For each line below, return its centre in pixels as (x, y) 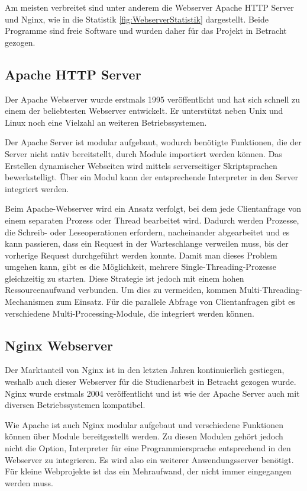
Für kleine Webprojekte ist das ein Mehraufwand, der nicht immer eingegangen (148, 471)
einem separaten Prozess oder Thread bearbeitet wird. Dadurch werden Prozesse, (152, 220)
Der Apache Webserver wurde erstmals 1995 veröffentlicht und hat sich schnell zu (152, 99)
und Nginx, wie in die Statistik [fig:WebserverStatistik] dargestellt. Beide (137, 19)
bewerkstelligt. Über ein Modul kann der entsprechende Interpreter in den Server (151, 177)
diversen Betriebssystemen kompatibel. (75, 405)
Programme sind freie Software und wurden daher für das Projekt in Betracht (146, 31)
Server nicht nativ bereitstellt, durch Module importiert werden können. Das (143, 153)
